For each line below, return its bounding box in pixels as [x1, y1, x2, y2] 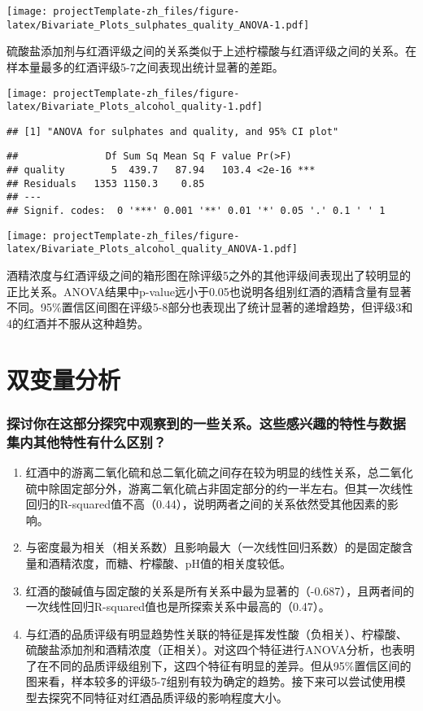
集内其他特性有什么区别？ [7, 431, 167, 451]
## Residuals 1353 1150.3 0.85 [7, 177, 205, 190]
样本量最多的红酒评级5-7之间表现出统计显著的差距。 [7, 58, 284, 75]
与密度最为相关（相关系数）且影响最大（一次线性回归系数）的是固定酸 [25, 539, 402, 556]
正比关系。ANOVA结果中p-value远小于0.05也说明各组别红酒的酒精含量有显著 [7, 282, 412, 299]
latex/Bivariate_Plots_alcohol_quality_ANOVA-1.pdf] [7, 243, 298, 255]
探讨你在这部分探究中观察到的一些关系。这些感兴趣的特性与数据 [7, 412, 406, 433]
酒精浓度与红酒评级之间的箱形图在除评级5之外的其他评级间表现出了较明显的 [7, 267, 411, 284]
